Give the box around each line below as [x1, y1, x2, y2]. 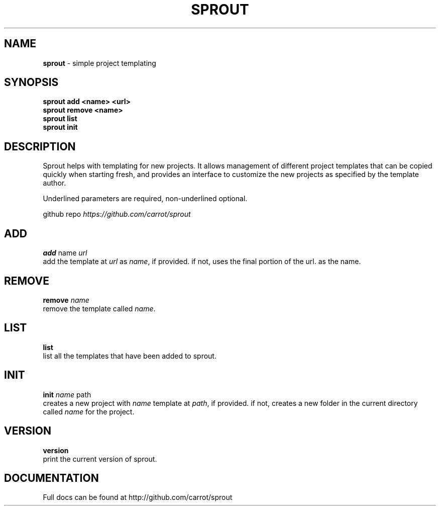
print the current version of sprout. [43, 454, 157, 463]
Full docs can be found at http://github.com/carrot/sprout [43, 493, 233, 502]
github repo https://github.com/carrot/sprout [43, 210, 191, 219]
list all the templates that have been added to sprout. [43, 351, 216, 360]
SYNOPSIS [4, 76, 59, 89]
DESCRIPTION [4, 140, 76, 153]
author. [43, 179, 66, 188]
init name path [43, 390, 91, 399]
